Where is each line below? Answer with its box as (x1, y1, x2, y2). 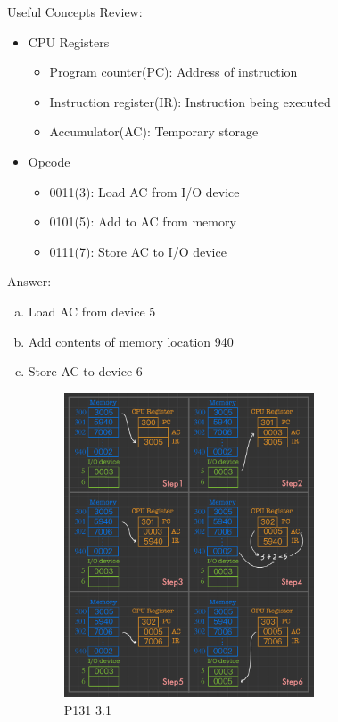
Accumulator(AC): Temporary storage (49, 122, 259, 141)
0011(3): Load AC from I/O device (49, 182, 240, 201)
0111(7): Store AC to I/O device (49, 242, 227, 260)
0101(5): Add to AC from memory (49, 212, 236, 231)
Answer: (7, 272, 52, 291)
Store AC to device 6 (28, 362, 143, 381)
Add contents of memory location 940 (28, 332, 234, 350)
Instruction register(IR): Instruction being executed (49, 92, 331, 111)
